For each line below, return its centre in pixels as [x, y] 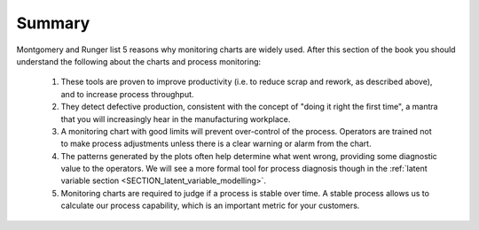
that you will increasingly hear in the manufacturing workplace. [176, 119]
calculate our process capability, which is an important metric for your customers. [210, 206]
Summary [53, 23]
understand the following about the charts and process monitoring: [139, 61]
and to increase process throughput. [127, 94]
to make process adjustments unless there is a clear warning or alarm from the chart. [216, 144]
